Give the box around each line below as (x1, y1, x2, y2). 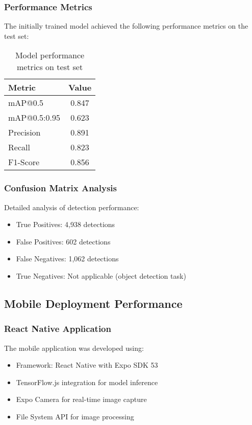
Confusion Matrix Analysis (4, 182, 117, 194)
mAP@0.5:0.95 (8, 111, 61, 124)
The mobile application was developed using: (4, 342, 144, 353)
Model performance (15, 49, 85, 61)
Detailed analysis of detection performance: (4, 202, 139, 212)
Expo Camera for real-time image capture (16, 394, 147, 405)
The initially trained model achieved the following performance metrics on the (4, 20, 248, 31)
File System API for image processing (16, 411, 134, 421)
